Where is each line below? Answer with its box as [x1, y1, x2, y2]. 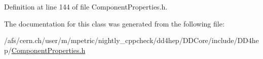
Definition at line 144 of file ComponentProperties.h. [4, 1, 168, 11]
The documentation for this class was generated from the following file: [4, 18, 224, 28]
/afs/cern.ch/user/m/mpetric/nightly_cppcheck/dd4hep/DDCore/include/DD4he [4, 35, 259, 45]
